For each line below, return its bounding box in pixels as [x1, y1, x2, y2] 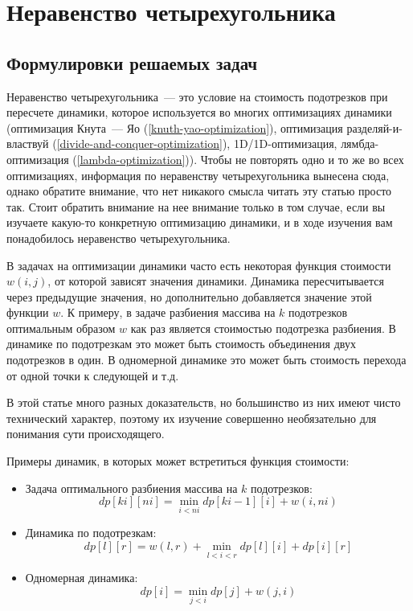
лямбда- [341, 135, 379, 152]
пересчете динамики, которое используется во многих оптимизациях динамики [6, 104, 392, 121]
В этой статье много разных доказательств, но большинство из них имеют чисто [6, 394, 401, 411]
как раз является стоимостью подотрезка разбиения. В [130, 319, 396, 336]
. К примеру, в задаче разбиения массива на [60, 304, 276, 321]
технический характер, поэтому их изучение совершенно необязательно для [6, 409, 377, 426]
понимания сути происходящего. [6, 425, 165, 442]
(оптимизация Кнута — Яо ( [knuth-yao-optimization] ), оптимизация [6, 119, 343, 136]
